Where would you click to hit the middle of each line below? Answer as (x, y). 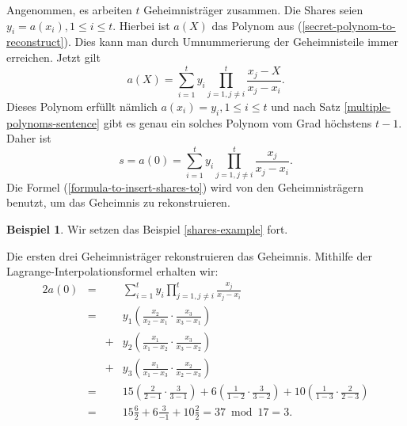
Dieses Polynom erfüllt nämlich (82, 106)
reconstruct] (35, 42)
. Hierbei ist (141, 25)
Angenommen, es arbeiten (69, 10)
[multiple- (367, 106)
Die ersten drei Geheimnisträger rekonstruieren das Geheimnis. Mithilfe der (189, 255)
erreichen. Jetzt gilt (53, 57)
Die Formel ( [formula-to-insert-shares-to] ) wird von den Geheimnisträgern (185, 186)
